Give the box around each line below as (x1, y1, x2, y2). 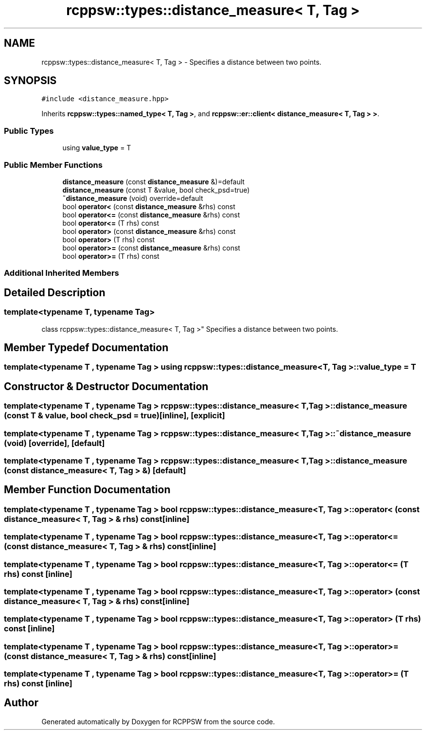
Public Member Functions (4, 160, 103, 170)
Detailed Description (4, 286, 106, 299)
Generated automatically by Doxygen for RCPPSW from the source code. (41, 717, 275, 726)
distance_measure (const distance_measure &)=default (62, 177, 245, 186)
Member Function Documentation (4, 483, 171, 496)
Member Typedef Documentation (4, 341, 169, 354)
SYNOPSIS (4, 74, 57, 87)
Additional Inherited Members (4, 268, 119, 278)
